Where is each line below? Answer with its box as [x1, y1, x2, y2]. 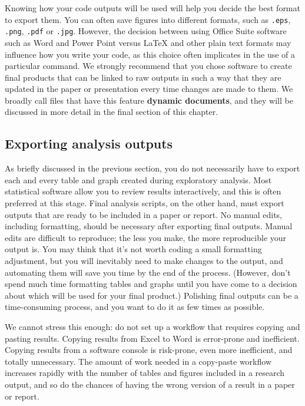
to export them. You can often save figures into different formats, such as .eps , [5, 13, 291, 25]
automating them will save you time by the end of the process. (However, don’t [5, 266, 291, 278]
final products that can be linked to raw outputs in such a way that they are [5, 71, 281, 83]
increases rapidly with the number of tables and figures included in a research [5, 367, 285, 379]
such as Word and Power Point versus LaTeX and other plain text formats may [5, 36, 291, 48]
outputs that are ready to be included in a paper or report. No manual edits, [5, 208, 282, 220]
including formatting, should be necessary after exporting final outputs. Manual [5, 220, 293, 232]
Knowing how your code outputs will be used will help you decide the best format [5, 2, 300, 14]
